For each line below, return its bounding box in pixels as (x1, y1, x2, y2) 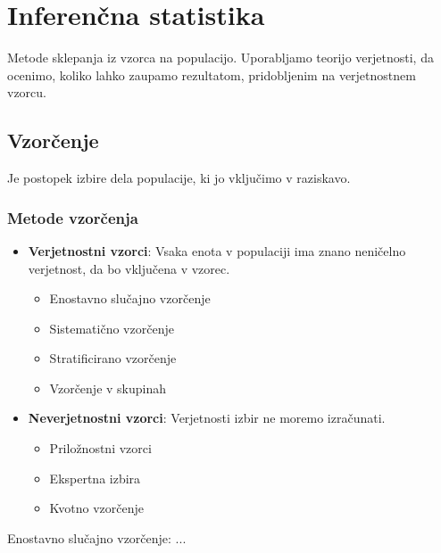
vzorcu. (7, 83, 46, 102)
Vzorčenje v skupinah (49, 378, 167, 397)
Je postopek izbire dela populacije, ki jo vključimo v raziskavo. (7, 169, 351, 187)
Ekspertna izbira (49, 468, 141, 487)
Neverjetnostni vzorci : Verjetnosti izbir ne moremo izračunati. (28, 409, 386, 427)
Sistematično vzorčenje (49, 318, 174, 337)
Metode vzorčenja (7, 206, 138, 228)
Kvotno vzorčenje (49, 499, 145, 517)
